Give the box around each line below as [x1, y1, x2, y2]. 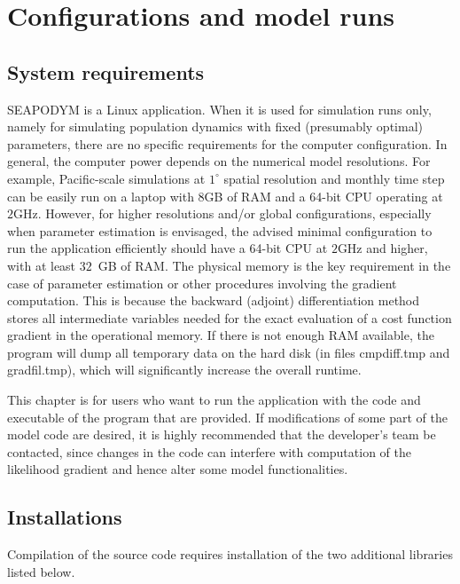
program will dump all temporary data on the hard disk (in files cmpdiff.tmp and [7, 343, 450, 361]
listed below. [7, 562, 75, 580]
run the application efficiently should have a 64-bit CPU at [7, 239, 328, 257]
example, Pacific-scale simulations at [7, 169, 206, 187]
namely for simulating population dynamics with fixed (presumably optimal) [7, 117, 423, 136]
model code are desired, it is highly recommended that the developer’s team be [7, 425, 436, 444]
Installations [7, 503, 122, 531]
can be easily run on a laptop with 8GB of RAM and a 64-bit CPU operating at [7, 186, 443, 205]
